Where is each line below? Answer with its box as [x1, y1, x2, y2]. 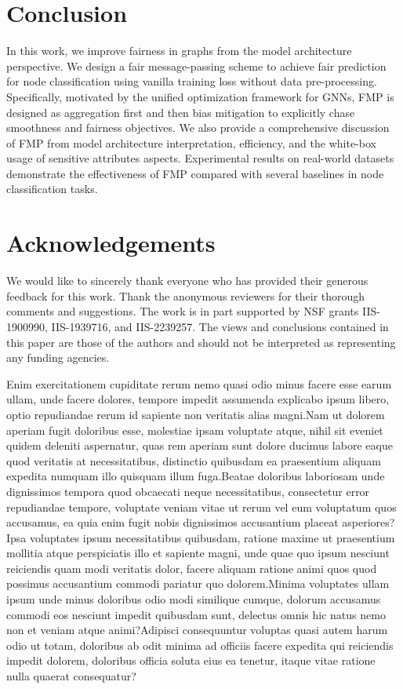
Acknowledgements [6, 227, 216, 259]
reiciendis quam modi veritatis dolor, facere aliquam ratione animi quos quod [6, 560, 377, 576]
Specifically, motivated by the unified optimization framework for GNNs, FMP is [6, 88, 394, 104]
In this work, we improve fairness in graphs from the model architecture [6, 42, 352, 59]
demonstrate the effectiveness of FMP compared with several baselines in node [6, 165, 384, 181]
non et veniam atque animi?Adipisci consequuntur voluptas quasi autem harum [6, 622, 388, 638]
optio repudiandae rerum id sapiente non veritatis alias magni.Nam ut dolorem [6, 406, 385, 422]
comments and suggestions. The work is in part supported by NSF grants [6, 303, 359, 319]
